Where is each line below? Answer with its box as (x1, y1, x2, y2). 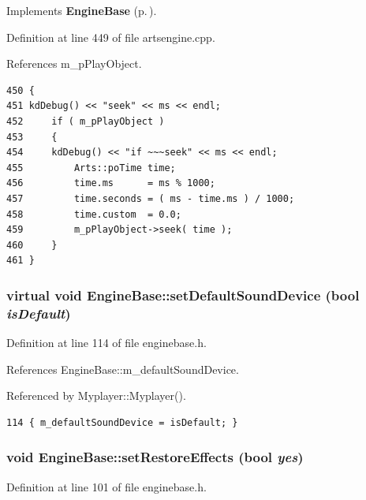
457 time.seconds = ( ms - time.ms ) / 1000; (6, 192, 295, 204)
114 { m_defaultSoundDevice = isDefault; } (6, 416, 238, 428)
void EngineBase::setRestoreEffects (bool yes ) (6, 447, 304, 467)
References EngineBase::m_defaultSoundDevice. (6, 360, 239, 377)
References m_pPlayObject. (6, 55, 142, 72)
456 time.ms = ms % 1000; (6, 177, 215, 189)
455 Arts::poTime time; (6, 162, 176, 174)
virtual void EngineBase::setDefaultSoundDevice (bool (6, 285, 360, 304)
